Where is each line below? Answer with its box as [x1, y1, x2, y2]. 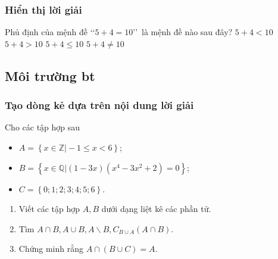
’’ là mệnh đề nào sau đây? [133, 26, 233, 38]
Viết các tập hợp [18, 202, 80, 215]
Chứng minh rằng [18, 242, 83, 255]
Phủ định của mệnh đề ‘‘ [5, 26, 95, 38]
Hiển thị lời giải [5, 2, 82, 17]
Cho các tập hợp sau [5, 121, 80, 133]
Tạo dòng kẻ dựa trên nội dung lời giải [5, 98, 194, 113]
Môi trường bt [5, 66, 95, 85]
